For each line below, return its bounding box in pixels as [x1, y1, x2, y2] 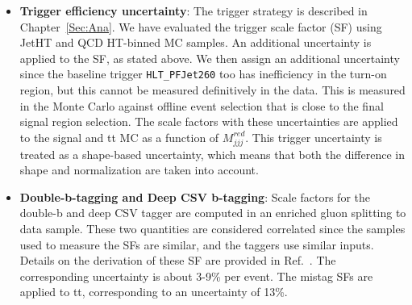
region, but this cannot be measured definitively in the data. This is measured [19, 81, 406, 98]
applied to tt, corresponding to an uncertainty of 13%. [19, 283, 288, 300]
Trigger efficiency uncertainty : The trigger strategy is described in [19, 2, 368, 19]
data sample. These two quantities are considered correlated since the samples [19, 219, 406, 236]
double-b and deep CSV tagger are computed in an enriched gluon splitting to [19, 204, 406, 221]
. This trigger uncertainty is [245, 128, 382, 145]
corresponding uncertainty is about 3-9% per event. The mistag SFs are [19, 267, 373, 284]
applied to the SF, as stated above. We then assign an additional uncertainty [19, 49, 400, 66]
